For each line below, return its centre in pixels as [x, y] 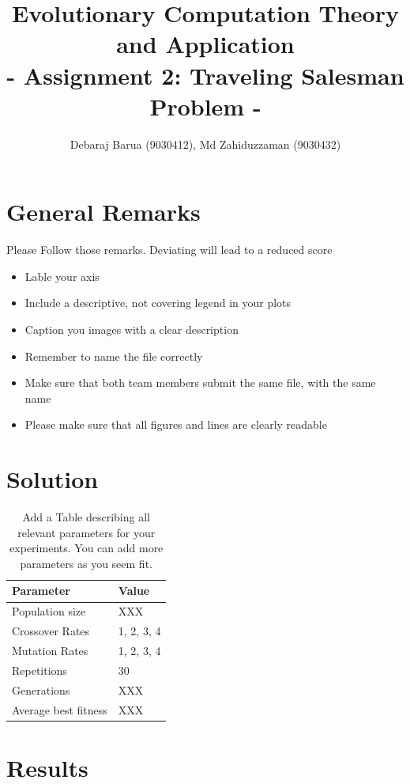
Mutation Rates [50, 650]
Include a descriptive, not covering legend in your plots [158, 303]
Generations [41, 689]
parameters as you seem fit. [86, 563]
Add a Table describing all [86, 517]
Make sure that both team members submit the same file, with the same [200, 383]
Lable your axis [62, 276]
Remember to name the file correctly [114, 356]
